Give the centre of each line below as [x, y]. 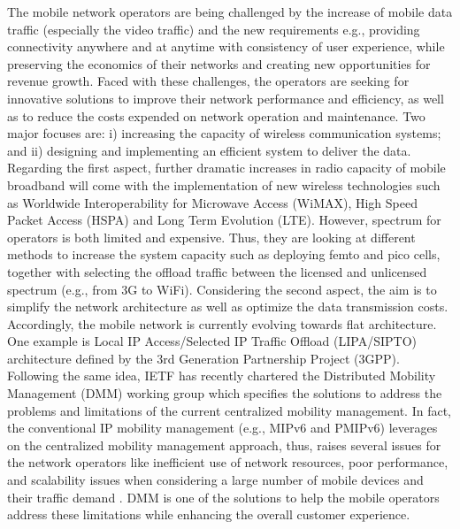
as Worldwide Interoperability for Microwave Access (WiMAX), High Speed [212, 202]
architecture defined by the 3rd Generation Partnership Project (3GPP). [203, 358]
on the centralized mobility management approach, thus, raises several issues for [224, 445]
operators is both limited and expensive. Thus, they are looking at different [211, 237]
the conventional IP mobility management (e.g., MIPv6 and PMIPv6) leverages [222, 428]
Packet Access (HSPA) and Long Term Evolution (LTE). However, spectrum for [224, 220]
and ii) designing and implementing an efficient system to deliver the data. [209, 150]
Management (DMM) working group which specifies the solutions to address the [225, 393]
